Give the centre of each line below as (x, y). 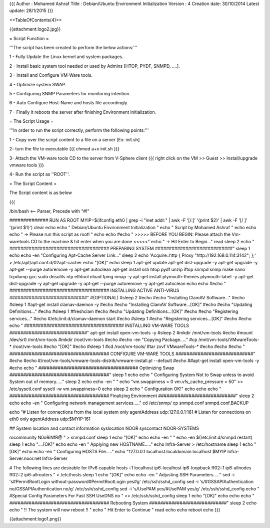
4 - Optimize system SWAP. (38, 84)
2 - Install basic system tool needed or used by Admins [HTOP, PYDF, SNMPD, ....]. (94, 66)
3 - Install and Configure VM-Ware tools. (51, 75)
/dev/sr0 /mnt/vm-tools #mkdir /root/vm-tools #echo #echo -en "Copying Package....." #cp (103, 340)
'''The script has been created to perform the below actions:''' (73, 47)
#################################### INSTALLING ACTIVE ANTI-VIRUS (94, 290)
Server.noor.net (25, 458)
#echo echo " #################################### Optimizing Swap (92, 368)
